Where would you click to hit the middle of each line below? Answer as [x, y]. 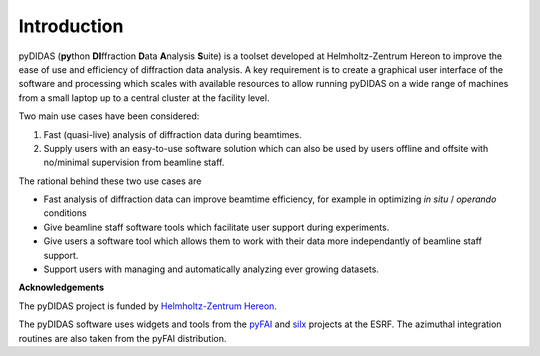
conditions [65, 213]
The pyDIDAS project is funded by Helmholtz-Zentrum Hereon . [147, 306]
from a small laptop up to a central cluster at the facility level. [144, 97]
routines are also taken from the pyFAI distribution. [122, 338]
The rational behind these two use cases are [110, 181]
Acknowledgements [61, 287]
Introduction [71, 26]
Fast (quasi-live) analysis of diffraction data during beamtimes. [172, 134]
